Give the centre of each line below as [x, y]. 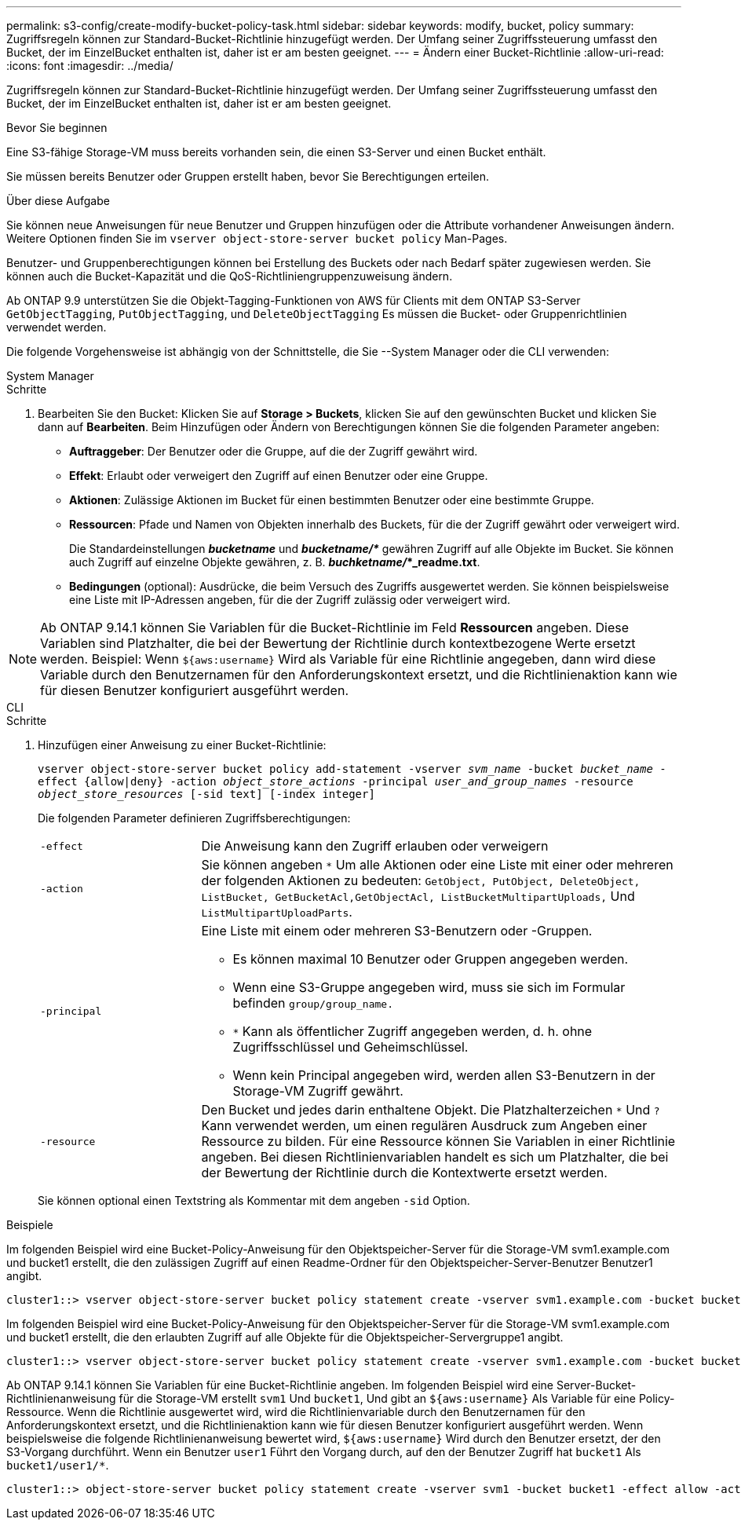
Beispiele [30, 1225]
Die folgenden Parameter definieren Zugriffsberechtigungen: [194, 818]
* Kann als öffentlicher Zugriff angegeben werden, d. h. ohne [412, 1031]
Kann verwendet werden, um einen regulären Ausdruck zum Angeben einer [424, 1125]
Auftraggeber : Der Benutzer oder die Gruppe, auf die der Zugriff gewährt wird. [274, 451]
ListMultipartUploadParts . [277, 912]
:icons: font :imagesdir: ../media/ [90, 66]
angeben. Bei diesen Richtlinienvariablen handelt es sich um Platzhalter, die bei [435, 1157]
